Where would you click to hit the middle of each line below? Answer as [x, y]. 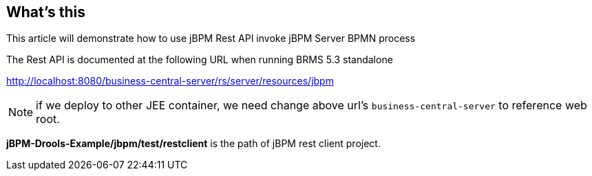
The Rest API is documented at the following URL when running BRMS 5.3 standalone [200, 60]
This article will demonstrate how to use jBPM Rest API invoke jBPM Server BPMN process [211, 38]
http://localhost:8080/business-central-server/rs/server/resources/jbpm [170, 81]
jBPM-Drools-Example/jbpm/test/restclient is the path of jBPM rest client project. [193, 144]
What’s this [46, 12]
